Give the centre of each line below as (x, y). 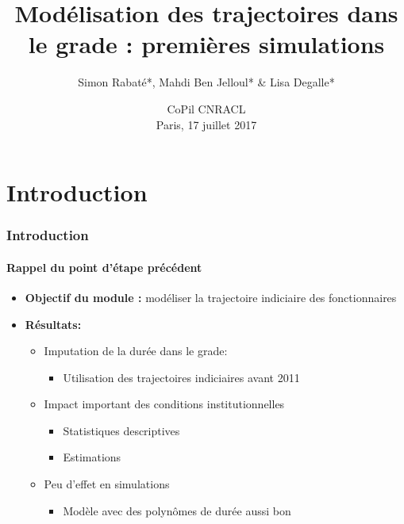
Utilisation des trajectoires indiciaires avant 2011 (181, 377)
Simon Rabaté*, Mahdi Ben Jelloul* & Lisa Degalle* (206, 82)
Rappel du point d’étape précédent (104, 267)
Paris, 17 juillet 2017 (206, 124)
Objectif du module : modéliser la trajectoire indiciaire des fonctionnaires (211, 297)
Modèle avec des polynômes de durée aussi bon (177, 510)
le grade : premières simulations (206, 44)
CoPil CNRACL (206, 108)
